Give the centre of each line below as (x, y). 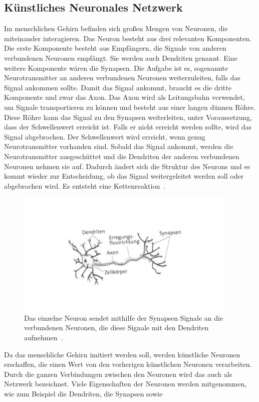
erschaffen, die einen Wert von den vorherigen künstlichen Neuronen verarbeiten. (128, 364)
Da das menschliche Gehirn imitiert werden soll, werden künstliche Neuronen (122, 354)
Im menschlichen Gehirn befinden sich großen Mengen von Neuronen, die (116, 28)
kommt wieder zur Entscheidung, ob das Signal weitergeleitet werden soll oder (124, 176)
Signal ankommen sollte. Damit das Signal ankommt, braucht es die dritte (118, 87)
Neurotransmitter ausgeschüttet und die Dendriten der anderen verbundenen (122, 156)
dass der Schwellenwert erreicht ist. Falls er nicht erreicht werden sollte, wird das (128, 127)
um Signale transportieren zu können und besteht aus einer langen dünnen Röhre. (130, 107)
